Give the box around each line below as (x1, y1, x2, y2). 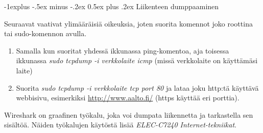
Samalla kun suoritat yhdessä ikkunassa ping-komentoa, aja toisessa (16, 45, 229, 56)
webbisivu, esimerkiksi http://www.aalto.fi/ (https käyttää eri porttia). (16, 92, 240, 103)
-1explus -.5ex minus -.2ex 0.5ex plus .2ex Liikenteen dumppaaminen (4, 1, 219, 11)
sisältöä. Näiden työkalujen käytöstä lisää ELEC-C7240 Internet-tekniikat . (4, 119, 236, 130)
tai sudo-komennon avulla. (4, 28, 87, 39)
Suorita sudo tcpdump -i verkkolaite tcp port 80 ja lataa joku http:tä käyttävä (16, 82, 259, 93)
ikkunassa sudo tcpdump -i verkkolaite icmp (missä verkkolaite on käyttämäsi (16, 55, 258, 66)
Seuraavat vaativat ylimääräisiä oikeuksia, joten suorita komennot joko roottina (4, 18, 253, 29)
